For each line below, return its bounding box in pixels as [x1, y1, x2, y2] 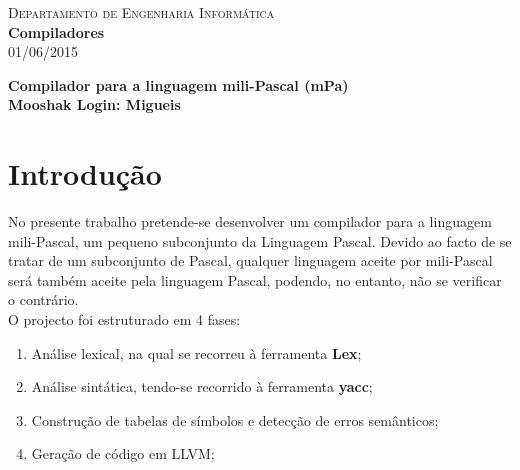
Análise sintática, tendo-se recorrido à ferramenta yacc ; [31, 376, 373, 397]
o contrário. [8, 289, 79, 310]
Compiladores [8, 21, 105, 42]
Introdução [8, 153, 162, 194]
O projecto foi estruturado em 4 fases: [8, 309, 241, 330]
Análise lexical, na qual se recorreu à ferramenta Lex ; [31, 342, 362, 363]
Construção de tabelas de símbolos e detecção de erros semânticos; [31, 409, 439, 430]
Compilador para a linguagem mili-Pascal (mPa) [8, 74, 349, 95]
